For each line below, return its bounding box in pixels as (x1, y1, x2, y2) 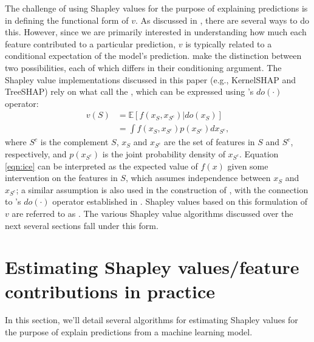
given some (227, 159, 268, 172)
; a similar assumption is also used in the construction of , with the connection (16, 183, 309, 196)
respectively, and (5, 148, 67, 160)
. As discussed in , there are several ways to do (135, 13, 309, 26)
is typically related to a (185, 37, 272, 50)
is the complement (40, 135, 109, 148)
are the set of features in (164, 135, 255, 148)
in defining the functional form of (5, 13, 129, 26)
